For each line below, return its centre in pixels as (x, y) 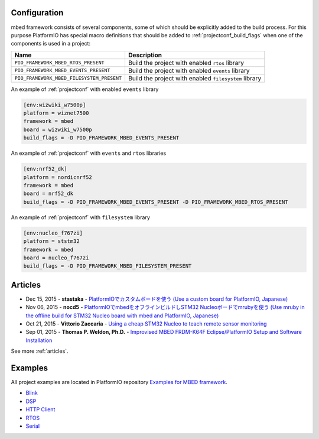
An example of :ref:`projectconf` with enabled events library (85, 89)
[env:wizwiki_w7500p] (55, 105)
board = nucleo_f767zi (56, 258)
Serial (33, 426)
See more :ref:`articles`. (40, 351)
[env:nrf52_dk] (45, 169)
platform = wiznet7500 (56, 113)
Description (145, 55)
